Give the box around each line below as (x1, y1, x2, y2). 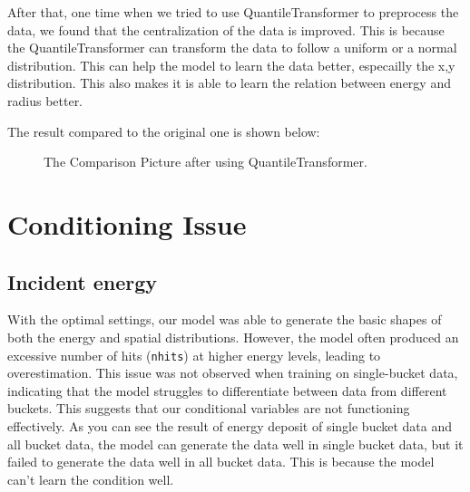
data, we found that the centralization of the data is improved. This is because (7, 20, 445, 39)
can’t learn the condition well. (7, 469, 174, 488)
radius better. (7, 91, 83, 110)
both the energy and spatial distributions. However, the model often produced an (7, 327, 459, 346)
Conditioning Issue (7, 205, 247, 242)
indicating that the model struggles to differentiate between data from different (7, 381, 447, 400)
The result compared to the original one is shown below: (7, 121, 320, 140)
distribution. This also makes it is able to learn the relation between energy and (7, 73, 451, 92)
